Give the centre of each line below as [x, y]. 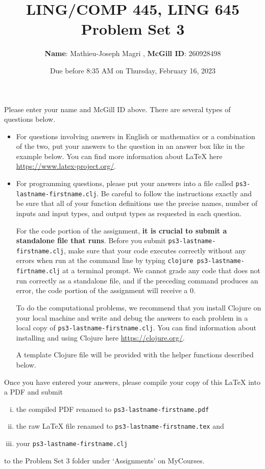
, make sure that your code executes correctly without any [155, 250]
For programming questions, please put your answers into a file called [125, 183]
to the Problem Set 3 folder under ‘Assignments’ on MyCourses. [104, 460]
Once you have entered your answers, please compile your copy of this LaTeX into [132, 382]
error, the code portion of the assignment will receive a [102, 290]
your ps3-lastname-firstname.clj [72, 443]
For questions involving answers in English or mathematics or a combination [136, 136]
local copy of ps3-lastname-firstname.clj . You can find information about [136, 328]
